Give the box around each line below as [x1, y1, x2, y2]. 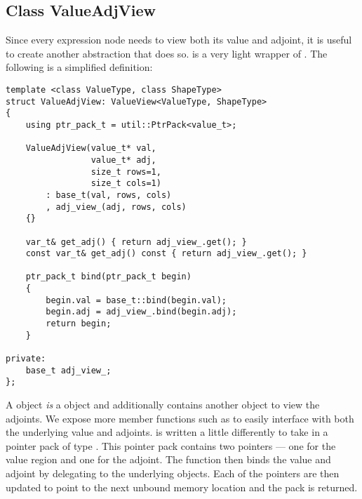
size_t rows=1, [90, 166, 161, 177]
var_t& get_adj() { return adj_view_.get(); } [25, 237, 247, 247]
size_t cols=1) [90, 178, 161, 189]
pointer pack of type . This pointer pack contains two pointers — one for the [6, 438, 336, 453]
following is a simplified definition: [6, 60, 153, 74]
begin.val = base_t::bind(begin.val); [46, 295, 227, 305]
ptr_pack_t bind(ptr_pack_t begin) [25, 272, 192, 282]
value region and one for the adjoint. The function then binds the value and [6, 452, 331, 467]
